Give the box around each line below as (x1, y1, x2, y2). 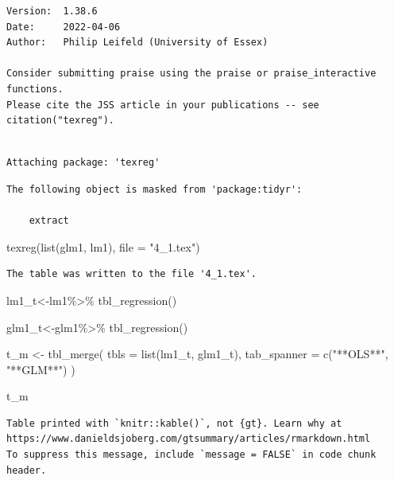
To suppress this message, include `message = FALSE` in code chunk (6, 449, 377, 461)
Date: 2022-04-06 (6, 21, 121, 33)
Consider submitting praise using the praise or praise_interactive (6, 68, 377, 80)
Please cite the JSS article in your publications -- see (6, 99, 319, 111)
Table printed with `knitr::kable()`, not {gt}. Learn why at (6, 417, 342, 429)
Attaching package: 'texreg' (6, 157, 160, 169)
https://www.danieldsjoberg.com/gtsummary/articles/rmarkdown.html (6, 433, 371, 445)
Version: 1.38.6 (6, 6, 98, 17)
